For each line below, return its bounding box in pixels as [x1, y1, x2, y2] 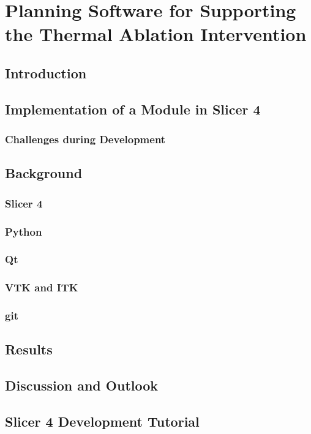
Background [5, 163, 83, 182]
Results [5, 340, 53, 359]
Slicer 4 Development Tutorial [5, 411, 200, 430]
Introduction [5, 63, 87, 82]
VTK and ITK [5, 280, 78, 295]
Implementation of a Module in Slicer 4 [5, 99, 261, 118]
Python [5, 223, 42, 239]
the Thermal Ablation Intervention [5, 21, 307, 47]
